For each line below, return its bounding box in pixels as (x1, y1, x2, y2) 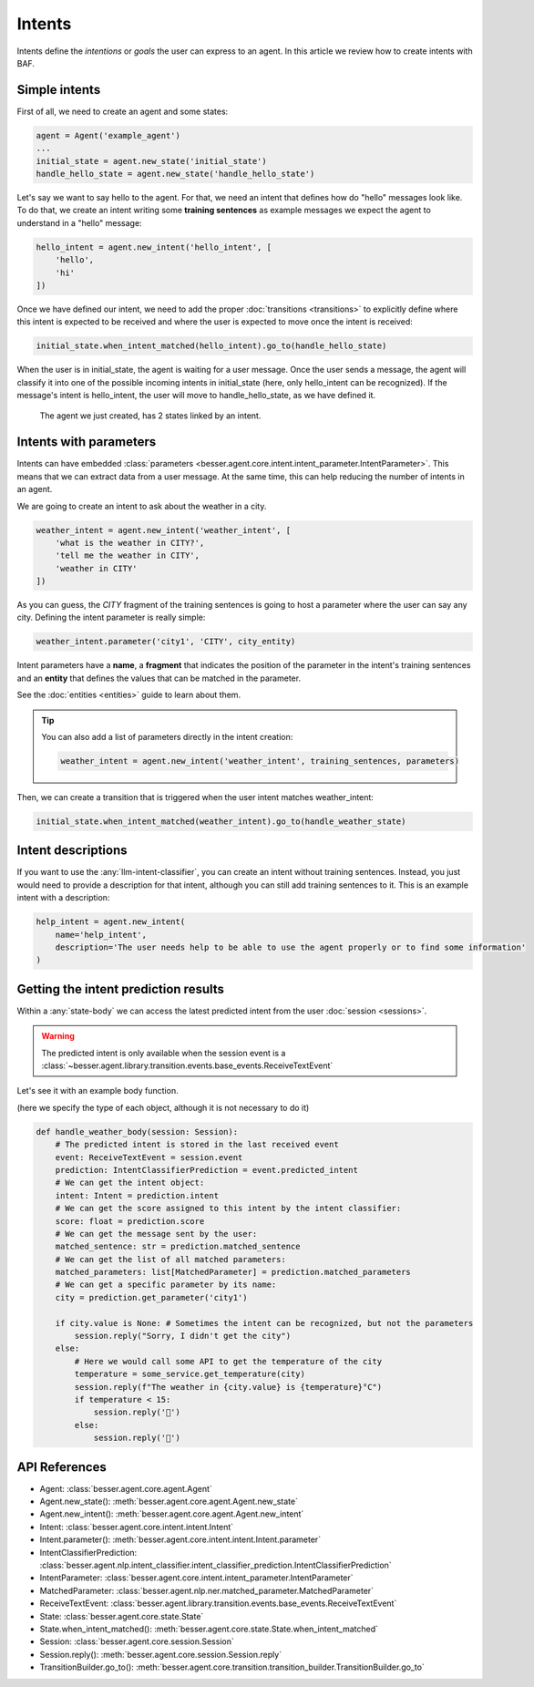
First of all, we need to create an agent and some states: (16, 106, 229, 117)
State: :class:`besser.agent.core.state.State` (39, 1610, 204, 1621)
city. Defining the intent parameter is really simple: (16, 612, 206, 623)
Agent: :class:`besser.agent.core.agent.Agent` (39, 1483, 213, 1494)
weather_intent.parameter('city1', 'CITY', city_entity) (36, 636, 296, 647)
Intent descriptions (16, 843, 128, 859)
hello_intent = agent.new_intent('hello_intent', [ (36, 242, 272, 252)
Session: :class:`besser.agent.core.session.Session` (39, 1636, 234, 1647)
